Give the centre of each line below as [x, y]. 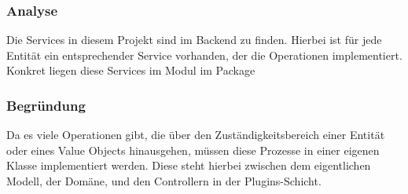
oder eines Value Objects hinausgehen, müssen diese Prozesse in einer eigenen [193, 150]
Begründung [46, 105]
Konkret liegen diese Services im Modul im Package [131, 70]
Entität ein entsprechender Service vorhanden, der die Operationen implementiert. [204, 55]
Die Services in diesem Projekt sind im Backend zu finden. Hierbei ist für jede [194, 40]
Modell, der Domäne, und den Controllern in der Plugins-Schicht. [164, 181]
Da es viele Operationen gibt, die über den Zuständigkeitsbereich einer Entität [196, 135]
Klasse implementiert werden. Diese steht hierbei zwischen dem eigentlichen [189, 165]
